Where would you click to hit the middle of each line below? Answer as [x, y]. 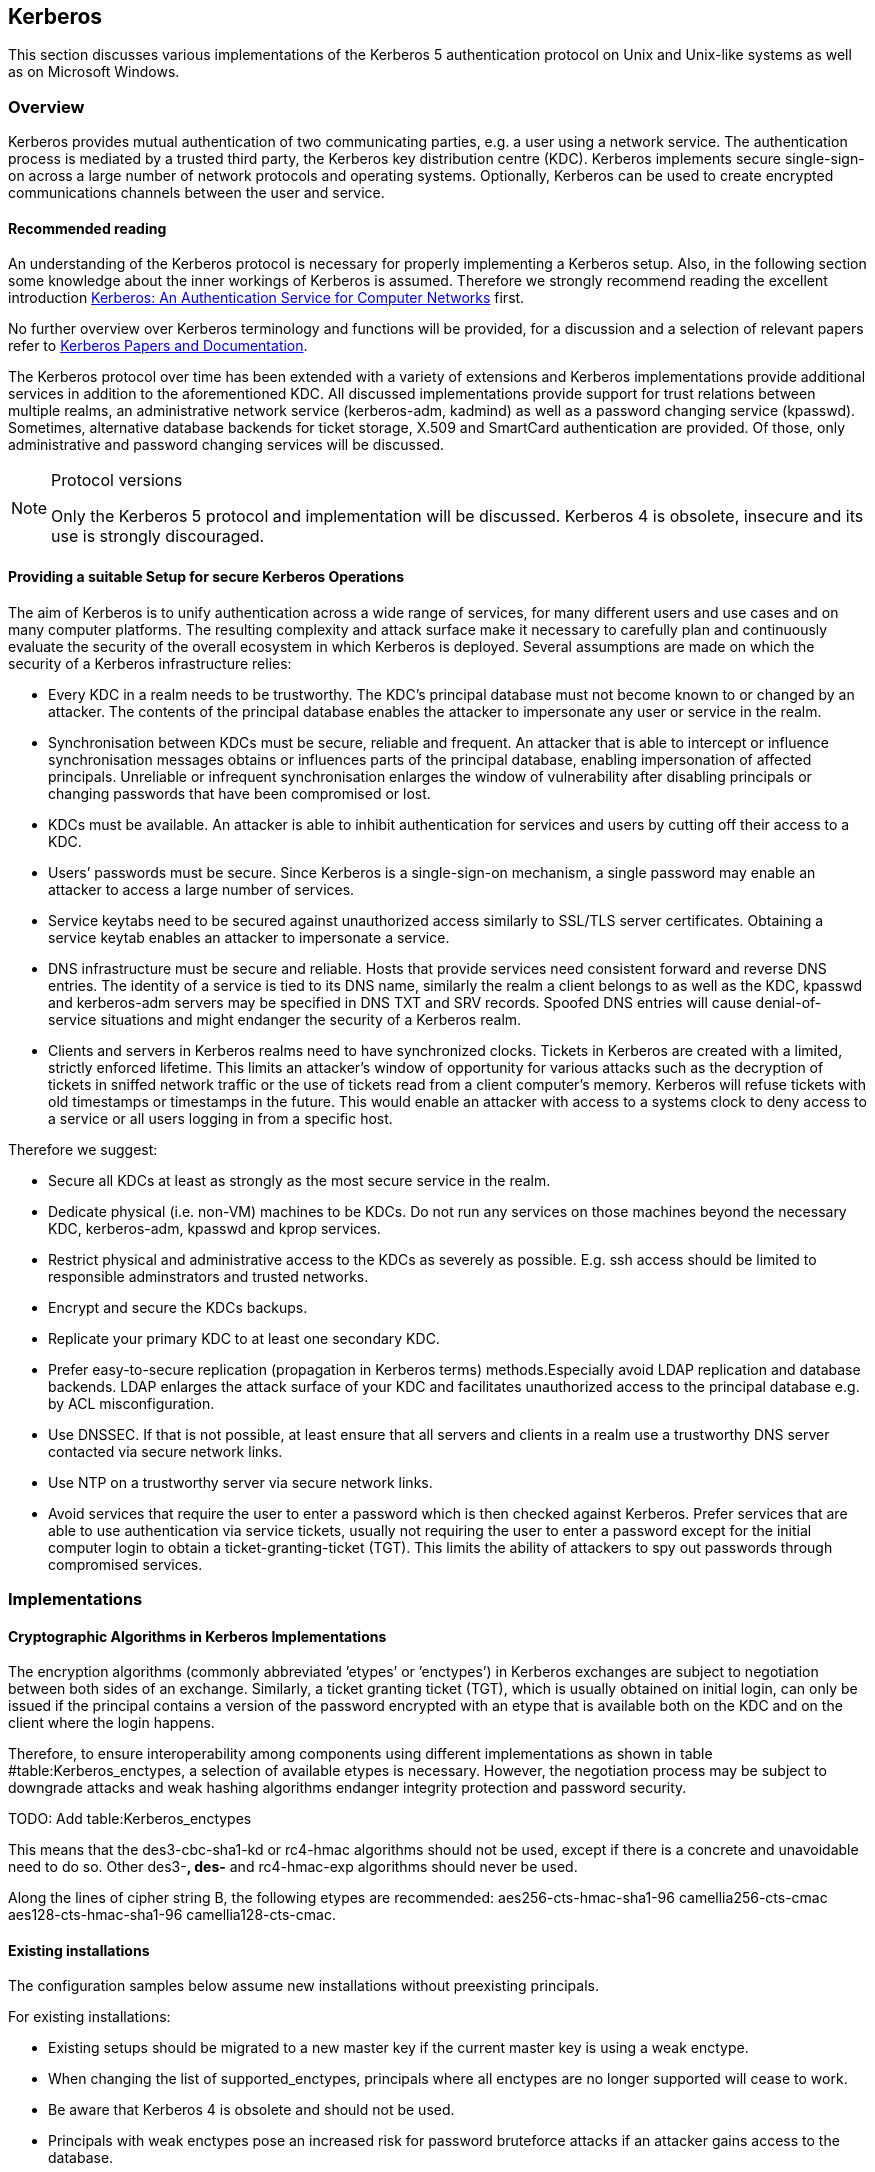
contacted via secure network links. [165, 1451]
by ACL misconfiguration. [131, 1403]
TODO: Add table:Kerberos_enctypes [130, 1819]
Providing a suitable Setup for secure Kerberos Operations [206, 576]
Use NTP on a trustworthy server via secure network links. [240, 1482]
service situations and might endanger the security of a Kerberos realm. [285, 1019]
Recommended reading [87, 228]
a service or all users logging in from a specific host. [220, 1118]
